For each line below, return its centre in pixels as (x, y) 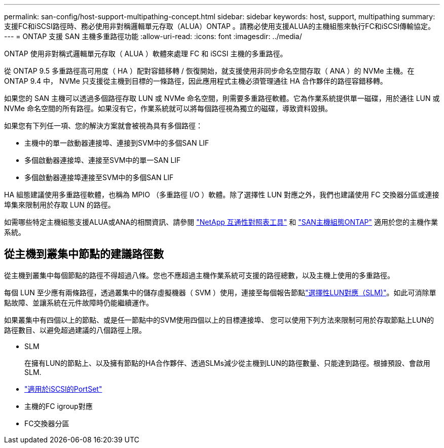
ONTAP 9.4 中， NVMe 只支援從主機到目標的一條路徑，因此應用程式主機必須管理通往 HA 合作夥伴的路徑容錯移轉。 (196, 81)
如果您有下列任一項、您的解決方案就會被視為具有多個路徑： (103, 126)
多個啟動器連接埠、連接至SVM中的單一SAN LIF (103, 160)
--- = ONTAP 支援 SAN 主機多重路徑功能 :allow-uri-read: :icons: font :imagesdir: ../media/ (153, 36)
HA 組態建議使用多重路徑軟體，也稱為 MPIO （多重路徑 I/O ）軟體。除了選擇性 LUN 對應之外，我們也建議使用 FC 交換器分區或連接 (222, 195)
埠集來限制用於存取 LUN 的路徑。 (60, 205)
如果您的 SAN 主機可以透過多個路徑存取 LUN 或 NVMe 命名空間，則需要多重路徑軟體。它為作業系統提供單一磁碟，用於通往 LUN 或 (222, 98)
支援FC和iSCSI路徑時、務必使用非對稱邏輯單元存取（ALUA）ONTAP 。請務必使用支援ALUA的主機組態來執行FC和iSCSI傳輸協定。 (220, 26)
